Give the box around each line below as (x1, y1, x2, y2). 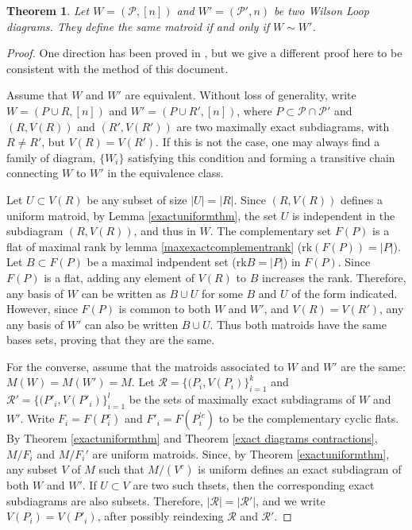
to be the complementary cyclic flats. (218, 410, 399, 427)
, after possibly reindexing (97, 508, 224, 524)
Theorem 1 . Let (6, 2, 90, 18)
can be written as (81, 284, 166, 301)
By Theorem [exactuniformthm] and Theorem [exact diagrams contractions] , (6, 430, 378, 447)
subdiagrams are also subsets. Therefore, (6, 492, 203, 509)
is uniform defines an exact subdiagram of (198, 461, 402, 478)
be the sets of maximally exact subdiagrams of (129, 391, 356, 408)
